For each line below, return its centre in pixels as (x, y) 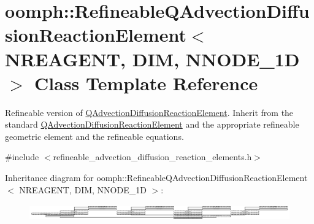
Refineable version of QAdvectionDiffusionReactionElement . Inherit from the (149, 112)
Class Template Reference (146, 83)
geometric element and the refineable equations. (94, 136)
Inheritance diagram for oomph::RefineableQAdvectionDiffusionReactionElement (156, 178)
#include (22, 157)
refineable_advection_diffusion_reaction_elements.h (152, 157)
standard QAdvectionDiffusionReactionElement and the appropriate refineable (152, 124)
